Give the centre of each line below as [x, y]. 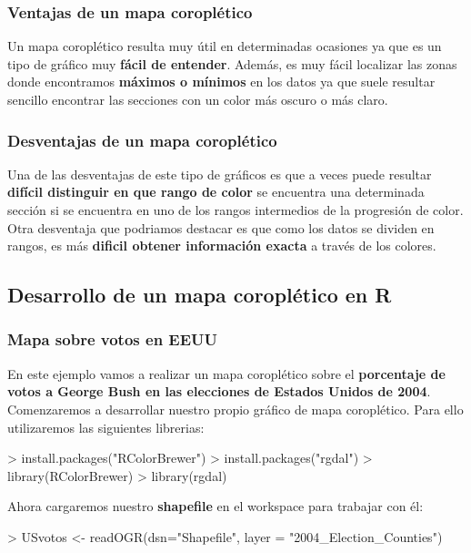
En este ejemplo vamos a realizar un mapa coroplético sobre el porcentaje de [226, 373]
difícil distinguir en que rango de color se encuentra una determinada [216, 192]
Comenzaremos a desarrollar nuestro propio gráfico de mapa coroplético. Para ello [235, 409]
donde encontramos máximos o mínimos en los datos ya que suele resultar [221, 82]
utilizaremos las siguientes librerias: [106, 427]
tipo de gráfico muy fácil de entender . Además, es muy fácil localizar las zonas [232, 63]
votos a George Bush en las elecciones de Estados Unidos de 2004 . [219, 391]
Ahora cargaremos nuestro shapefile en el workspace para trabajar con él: [215, 506]
